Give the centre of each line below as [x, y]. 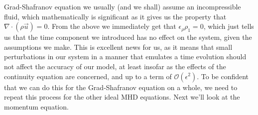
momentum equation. [36, 106]
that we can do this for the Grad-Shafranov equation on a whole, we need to [121, 87]
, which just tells [229, 26]
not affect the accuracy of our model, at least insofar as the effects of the [115, 66]
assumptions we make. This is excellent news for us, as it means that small [118, 47]
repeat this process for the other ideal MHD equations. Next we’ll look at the [122, 97]
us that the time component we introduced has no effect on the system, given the [128, 37]
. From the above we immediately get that [112, 26]
